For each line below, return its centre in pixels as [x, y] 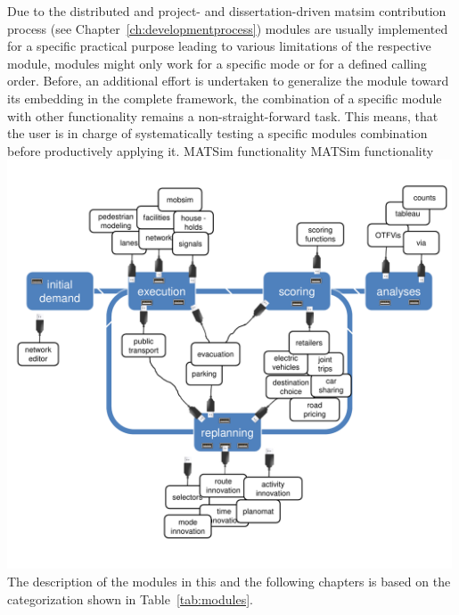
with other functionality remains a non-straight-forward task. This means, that [223, 115]
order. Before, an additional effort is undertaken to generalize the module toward [228, 81]
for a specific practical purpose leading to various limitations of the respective [219, 46]
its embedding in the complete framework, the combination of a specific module [225, 98]
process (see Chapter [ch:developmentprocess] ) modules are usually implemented [228, 28]
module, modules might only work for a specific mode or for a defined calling [217, 63]
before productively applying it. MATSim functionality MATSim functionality [221, 150]
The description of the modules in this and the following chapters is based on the [229, 581]
